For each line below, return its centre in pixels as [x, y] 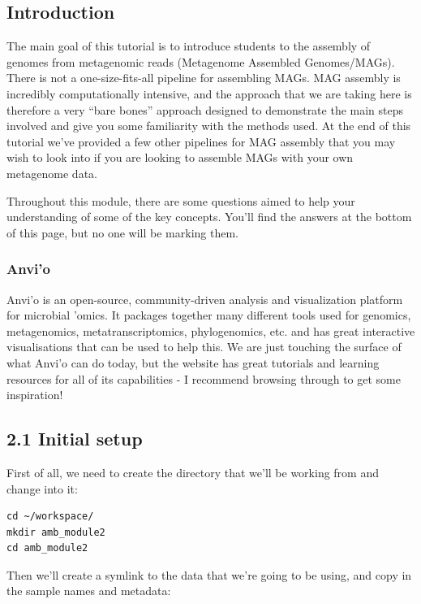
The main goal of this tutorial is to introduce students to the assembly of [189, 46]
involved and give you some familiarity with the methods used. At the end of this [209, 126]
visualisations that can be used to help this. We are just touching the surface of [204, 347]
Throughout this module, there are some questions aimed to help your [181, 200]
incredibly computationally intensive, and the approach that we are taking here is [209, 93]
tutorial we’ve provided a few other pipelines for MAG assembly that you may [201, 141]
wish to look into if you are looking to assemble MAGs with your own [180, 157]
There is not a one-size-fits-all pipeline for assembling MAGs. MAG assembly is [204, 78]
